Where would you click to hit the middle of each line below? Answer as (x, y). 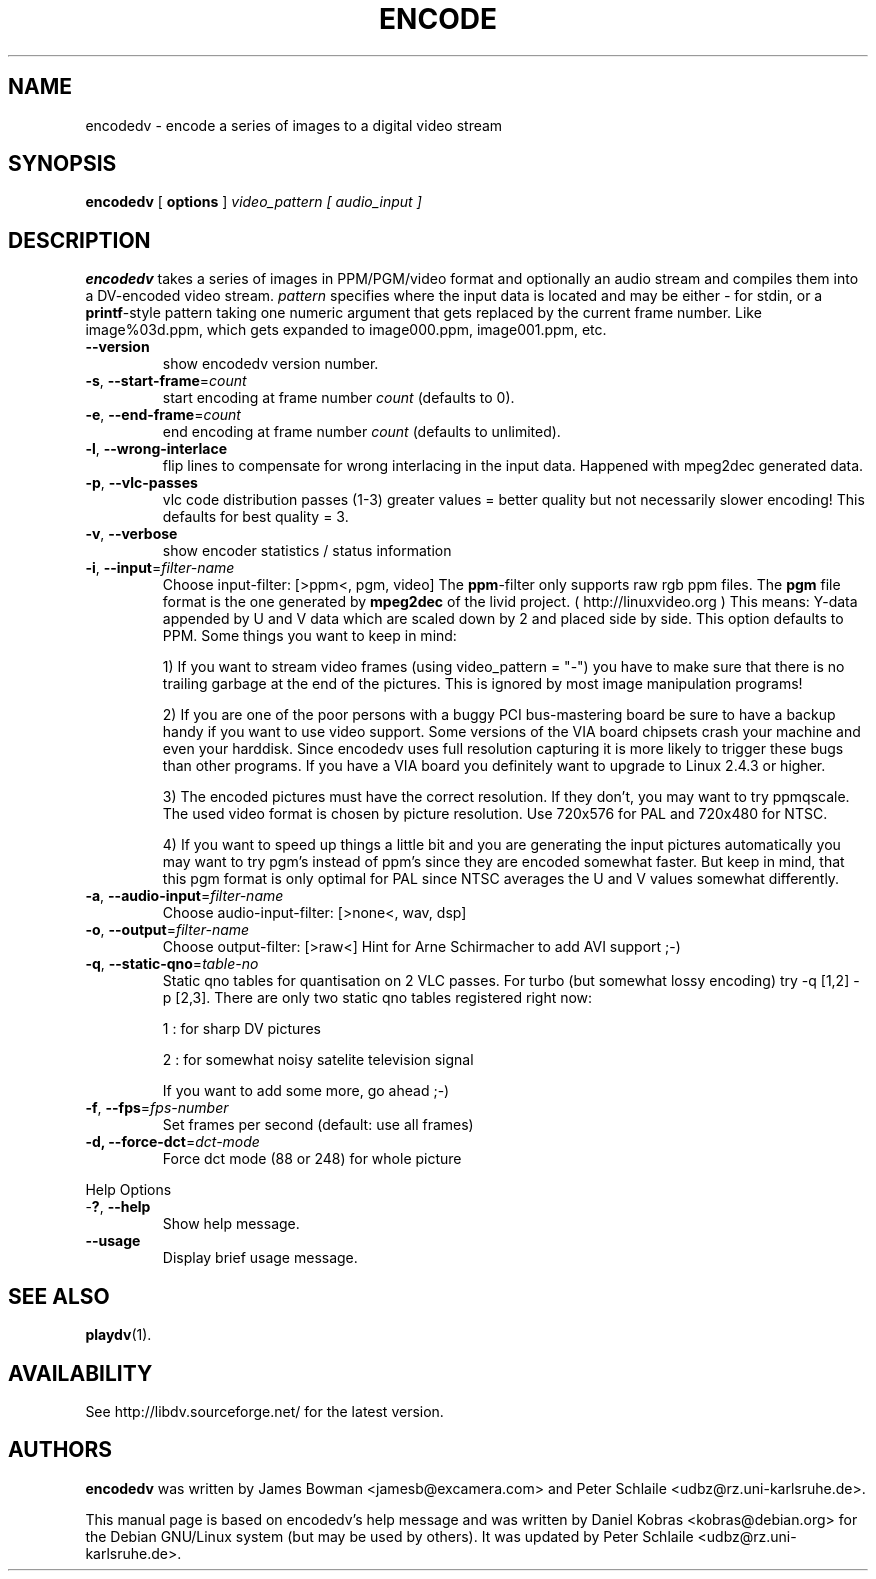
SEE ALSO (59, 1296)
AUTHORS (60, 1450)
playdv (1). (118, 1335)
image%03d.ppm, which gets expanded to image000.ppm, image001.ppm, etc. (346, 330)
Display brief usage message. (260, 1258)
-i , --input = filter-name (160, 568)
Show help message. (231, 1224)
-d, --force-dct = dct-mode (172, 1142)
